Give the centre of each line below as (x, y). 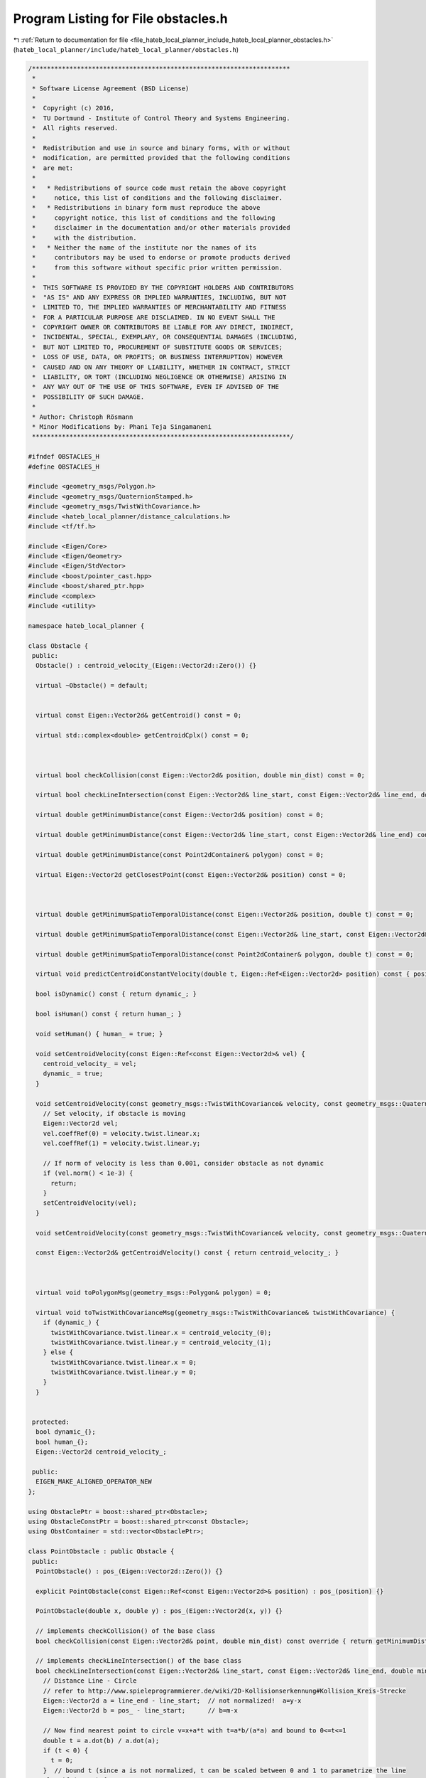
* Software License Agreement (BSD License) (111, 88)
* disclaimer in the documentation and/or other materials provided (161, 228)
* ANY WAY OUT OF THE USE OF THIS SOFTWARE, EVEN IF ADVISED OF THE (156, 387)
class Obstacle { (58, 646)
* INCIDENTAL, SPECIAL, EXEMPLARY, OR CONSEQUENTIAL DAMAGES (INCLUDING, (165, 337)
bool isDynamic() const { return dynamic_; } (116, 994)
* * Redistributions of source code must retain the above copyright (159, 188)
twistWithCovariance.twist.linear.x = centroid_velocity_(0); (161, 1332)
